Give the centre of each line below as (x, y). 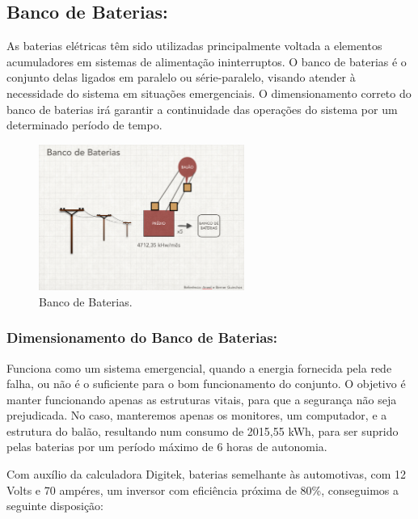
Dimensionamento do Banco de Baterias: (142, 338)
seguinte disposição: (55, 506)
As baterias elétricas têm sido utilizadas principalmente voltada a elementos (194, 46)
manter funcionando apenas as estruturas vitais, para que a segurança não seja (202, 399)
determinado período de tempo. (84, 125)
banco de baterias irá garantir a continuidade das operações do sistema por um (202, 109)
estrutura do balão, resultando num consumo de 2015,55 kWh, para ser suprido (203, 430)
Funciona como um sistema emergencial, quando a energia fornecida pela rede (199, 367)
